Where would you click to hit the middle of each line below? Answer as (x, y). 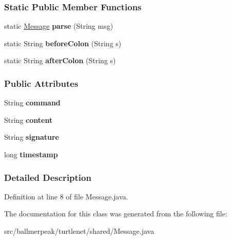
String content (28, 119)
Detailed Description (48, 177)
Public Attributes (41, 83)
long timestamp (31, 154)
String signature (32, 137)
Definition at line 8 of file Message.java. (66, 196)
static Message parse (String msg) (59, 26)
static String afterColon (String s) (60, 60)
